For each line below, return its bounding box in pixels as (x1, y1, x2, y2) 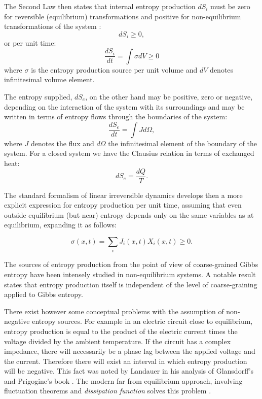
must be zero (210, 1, 250, 11)
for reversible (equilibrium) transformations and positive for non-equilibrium (4, 11, 241, 21)
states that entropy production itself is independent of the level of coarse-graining (4, 279, 257, 289)
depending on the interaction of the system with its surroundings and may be (4, 101, 245, 112)
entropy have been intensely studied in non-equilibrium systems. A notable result (4, 269, 256, 279)
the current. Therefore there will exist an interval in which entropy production (4, 355, 247, 366)
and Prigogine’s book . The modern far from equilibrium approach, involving (4, 375, 243, 386)
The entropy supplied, (4, 91, 72, 102)
